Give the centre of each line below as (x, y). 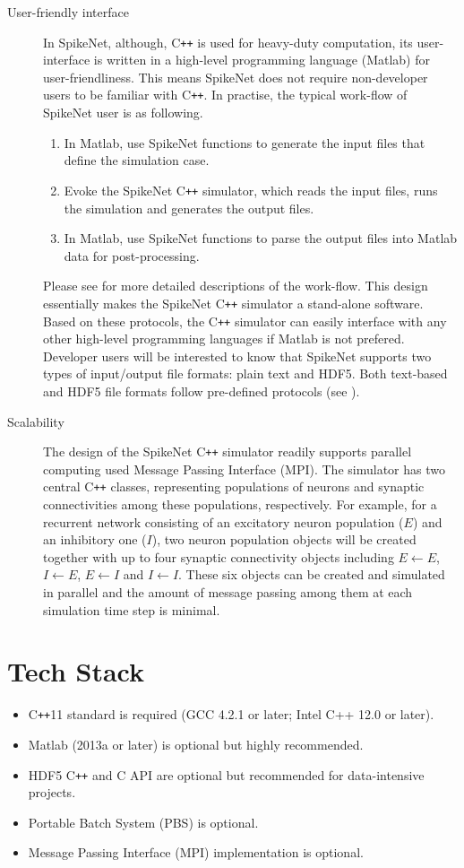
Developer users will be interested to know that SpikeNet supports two (237, 356)
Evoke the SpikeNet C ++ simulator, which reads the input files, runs (251, 190)
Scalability (36, 421)
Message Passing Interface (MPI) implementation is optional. (196, 852)
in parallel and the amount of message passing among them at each (228, 592)
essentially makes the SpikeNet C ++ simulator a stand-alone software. (233, 303)
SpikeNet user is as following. (123, 113)
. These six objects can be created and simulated (312, 574)
